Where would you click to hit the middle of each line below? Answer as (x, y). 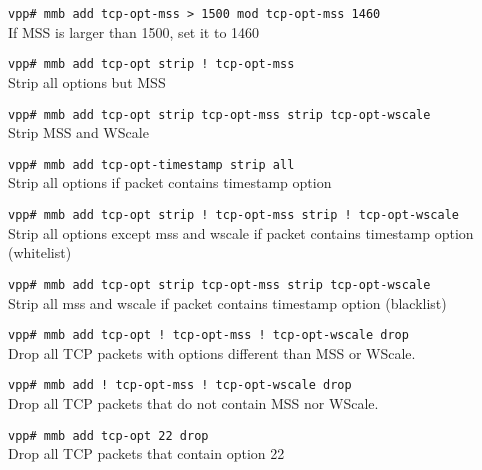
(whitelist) (40, 252)
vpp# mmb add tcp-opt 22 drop (108, 435)
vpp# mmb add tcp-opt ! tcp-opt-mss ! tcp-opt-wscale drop (208, 335)
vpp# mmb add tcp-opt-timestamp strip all (151, 164)
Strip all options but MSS (87, 81)
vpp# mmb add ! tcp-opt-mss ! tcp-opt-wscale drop (180, 385)
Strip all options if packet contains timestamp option (170, 182)
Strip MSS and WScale (78, 132)
